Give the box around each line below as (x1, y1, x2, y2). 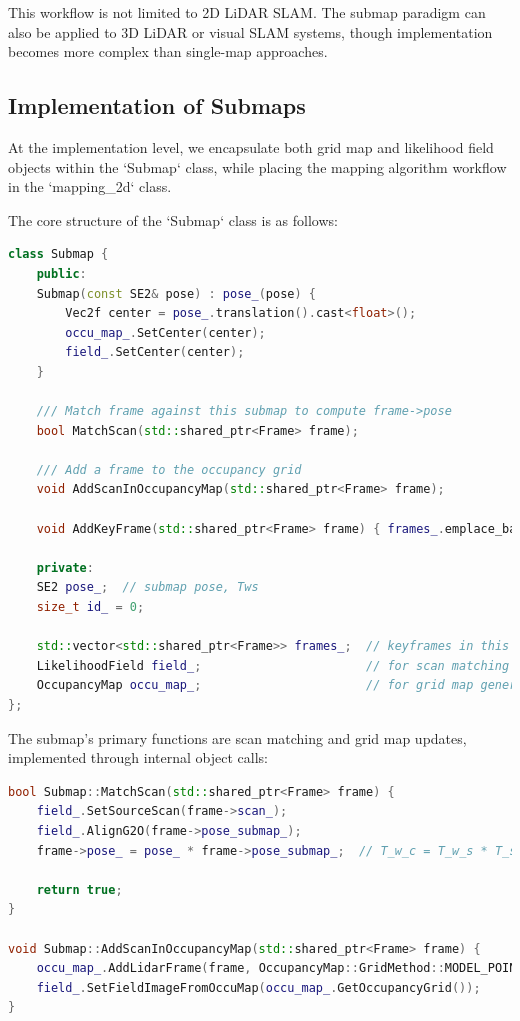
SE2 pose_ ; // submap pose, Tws (36, 580, 259, 595)
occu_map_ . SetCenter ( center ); (65, 325, 266, 340)
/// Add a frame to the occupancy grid (36, 462, 302, 477)
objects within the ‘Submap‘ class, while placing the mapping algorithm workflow (8, 156, 507, 177)
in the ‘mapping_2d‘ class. (8, 176, 172, 197)
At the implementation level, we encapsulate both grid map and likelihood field (8, 136, 494, 157)
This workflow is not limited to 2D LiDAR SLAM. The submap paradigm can (8, 2, 486, 22)
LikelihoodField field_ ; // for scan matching (36, 658, 510, 673)
